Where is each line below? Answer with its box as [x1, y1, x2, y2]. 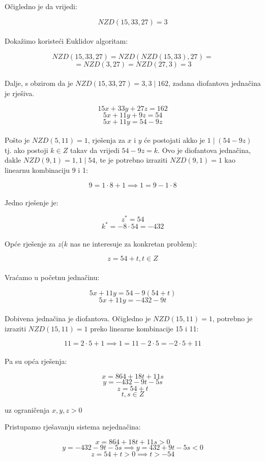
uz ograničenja [5, 404, 50, 415]
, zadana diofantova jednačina [168, 78, 261, 88]
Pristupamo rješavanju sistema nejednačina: [5, 421, 141, 432]
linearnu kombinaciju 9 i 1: [5, 164, 88, 175]
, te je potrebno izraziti [95, 155, 168, 165]
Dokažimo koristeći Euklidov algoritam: [5, 36, 128, 46]
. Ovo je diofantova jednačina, [158, 144, 251, 155]
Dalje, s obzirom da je [5, 78, 73, 88]
